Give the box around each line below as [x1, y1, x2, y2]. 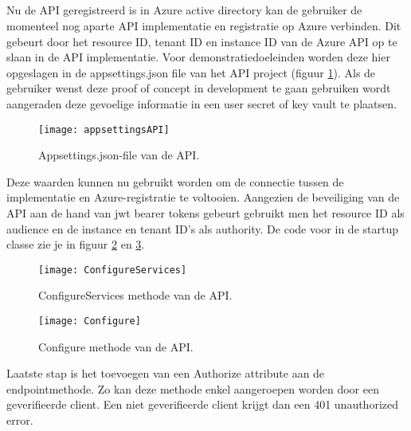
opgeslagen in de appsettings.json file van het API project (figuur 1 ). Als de [6, 64, 376, 80]
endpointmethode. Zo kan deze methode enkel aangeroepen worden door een [6, 380, 379, 397]
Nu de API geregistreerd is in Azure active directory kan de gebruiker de [6, 2, 362, 18]
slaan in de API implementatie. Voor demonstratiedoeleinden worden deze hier [6, 49, 390, 65]
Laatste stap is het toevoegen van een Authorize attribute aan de [6, 365, 325, 382]
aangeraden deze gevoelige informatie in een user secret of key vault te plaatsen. [6, 95, 397, 112]
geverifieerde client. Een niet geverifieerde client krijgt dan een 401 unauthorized [6, 396, 398, 413]
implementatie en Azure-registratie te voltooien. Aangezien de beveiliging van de [6, 189, 400, 206]
